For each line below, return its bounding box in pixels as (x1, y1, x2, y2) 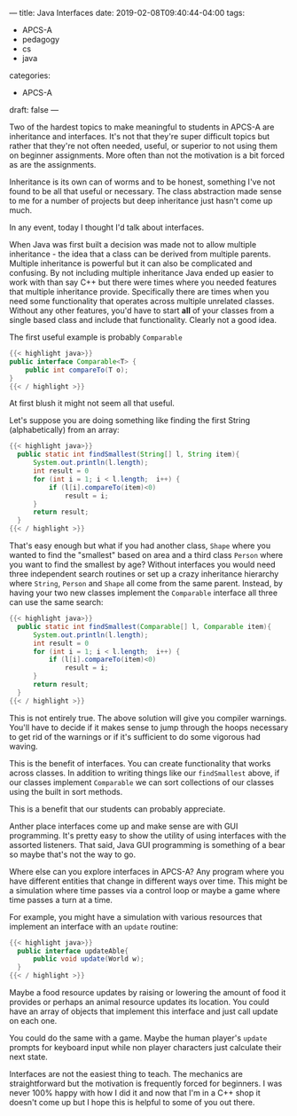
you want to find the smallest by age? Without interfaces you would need (9, 559, 277, 570)
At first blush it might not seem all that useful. (9, 398, 176, 409)
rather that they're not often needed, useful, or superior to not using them (9, 141, 277, 151)
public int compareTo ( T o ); (25, 365, 129, 374)
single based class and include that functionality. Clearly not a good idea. (9, 315, 277, 325)
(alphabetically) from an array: (9, 425, 120, 436)
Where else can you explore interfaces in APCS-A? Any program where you (9, 866, 285, 876)
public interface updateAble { (17, 947, 129, 955)
